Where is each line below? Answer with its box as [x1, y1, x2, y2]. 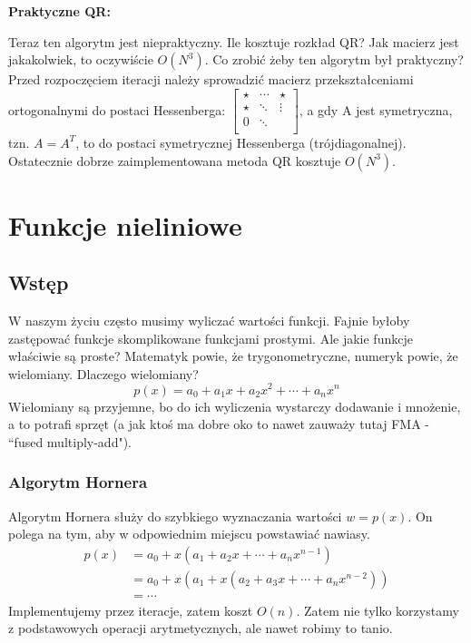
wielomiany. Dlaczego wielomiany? [8, 364, 199, 383]
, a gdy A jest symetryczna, [299, 100, 453, 119]
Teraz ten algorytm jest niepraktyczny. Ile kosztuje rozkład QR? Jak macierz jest [8, 32, 459, 51]
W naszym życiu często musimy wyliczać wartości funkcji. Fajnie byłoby [8, 311, 410, 330]
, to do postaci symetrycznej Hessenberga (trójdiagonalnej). [75, 132, 407, 151]
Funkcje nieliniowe [8, 206, 242, 243]
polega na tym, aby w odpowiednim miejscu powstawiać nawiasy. [8, 524, 370, 543]
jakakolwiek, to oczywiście [8, 50, 153, 69]
